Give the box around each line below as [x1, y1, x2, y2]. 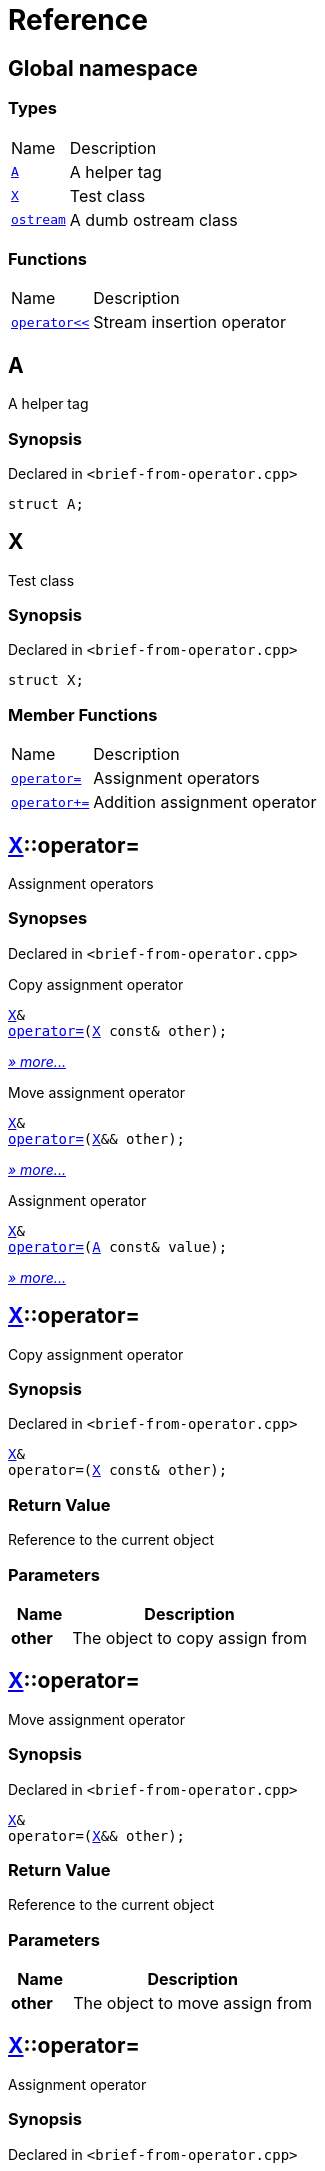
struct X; [8, 672, 84, 689]
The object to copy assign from [72, 1627, 307, 1648]
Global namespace [8, 55, 198, 81]
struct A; [8, 495, 84, 512]
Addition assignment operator [93, 792, 317, 813]
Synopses [8, 908, 88, 929]
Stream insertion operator [93, 312, 286, 333]
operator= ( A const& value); [8, 1238, 228, 1255]
